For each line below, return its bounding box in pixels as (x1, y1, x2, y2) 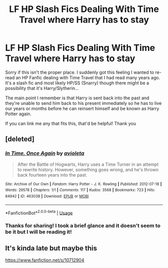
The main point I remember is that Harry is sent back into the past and (5, 95, 149, 101)
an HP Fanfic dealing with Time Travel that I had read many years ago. (15, 74, 160, 80)
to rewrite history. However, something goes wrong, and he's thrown (17, 166, 159, 173)
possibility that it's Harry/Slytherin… (5, 85, 79, 91)
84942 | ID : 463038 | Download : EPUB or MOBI (5, 194, 89, 199)
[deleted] (5, 135, 35, 143)
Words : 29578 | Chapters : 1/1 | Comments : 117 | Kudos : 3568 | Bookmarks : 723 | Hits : (5, 188, 155, 193)
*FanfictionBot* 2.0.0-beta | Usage (5, 209, 73, 216)
